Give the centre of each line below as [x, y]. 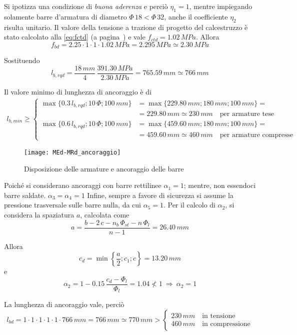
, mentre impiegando [221, 6]
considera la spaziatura [39, 215]
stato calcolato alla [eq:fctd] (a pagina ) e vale [75, 37]
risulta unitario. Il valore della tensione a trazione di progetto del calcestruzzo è [126, 27]
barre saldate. [25, 195]
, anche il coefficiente [196, 16]
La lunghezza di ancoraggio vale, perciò [64, 304]
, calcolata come [105, 215]
